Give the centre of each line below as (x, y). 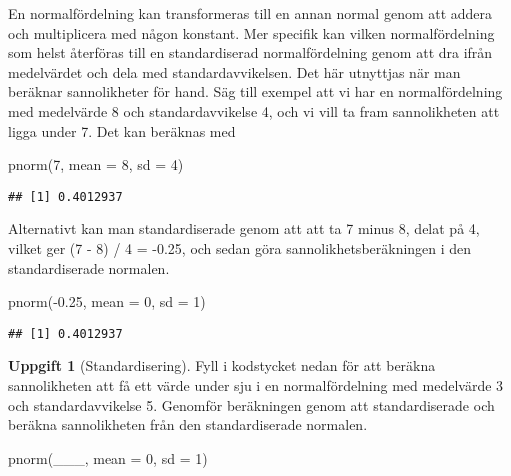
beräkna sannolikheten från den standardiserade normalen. (188, 424)
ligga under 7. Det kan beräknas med (122, 130)
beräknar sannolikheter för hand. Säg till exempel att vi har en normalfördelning (255, 91)
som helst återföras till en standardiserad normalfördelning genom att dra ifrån (250, 52)
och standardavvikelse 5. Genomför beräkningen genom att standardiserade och (251, 404)
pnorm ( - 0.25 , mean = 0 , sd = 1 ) (107, 301)
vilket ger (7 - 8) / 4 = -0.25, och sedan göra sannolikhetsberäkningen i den (240, 248)
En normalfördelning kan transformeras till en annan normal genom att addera (250, 13)
